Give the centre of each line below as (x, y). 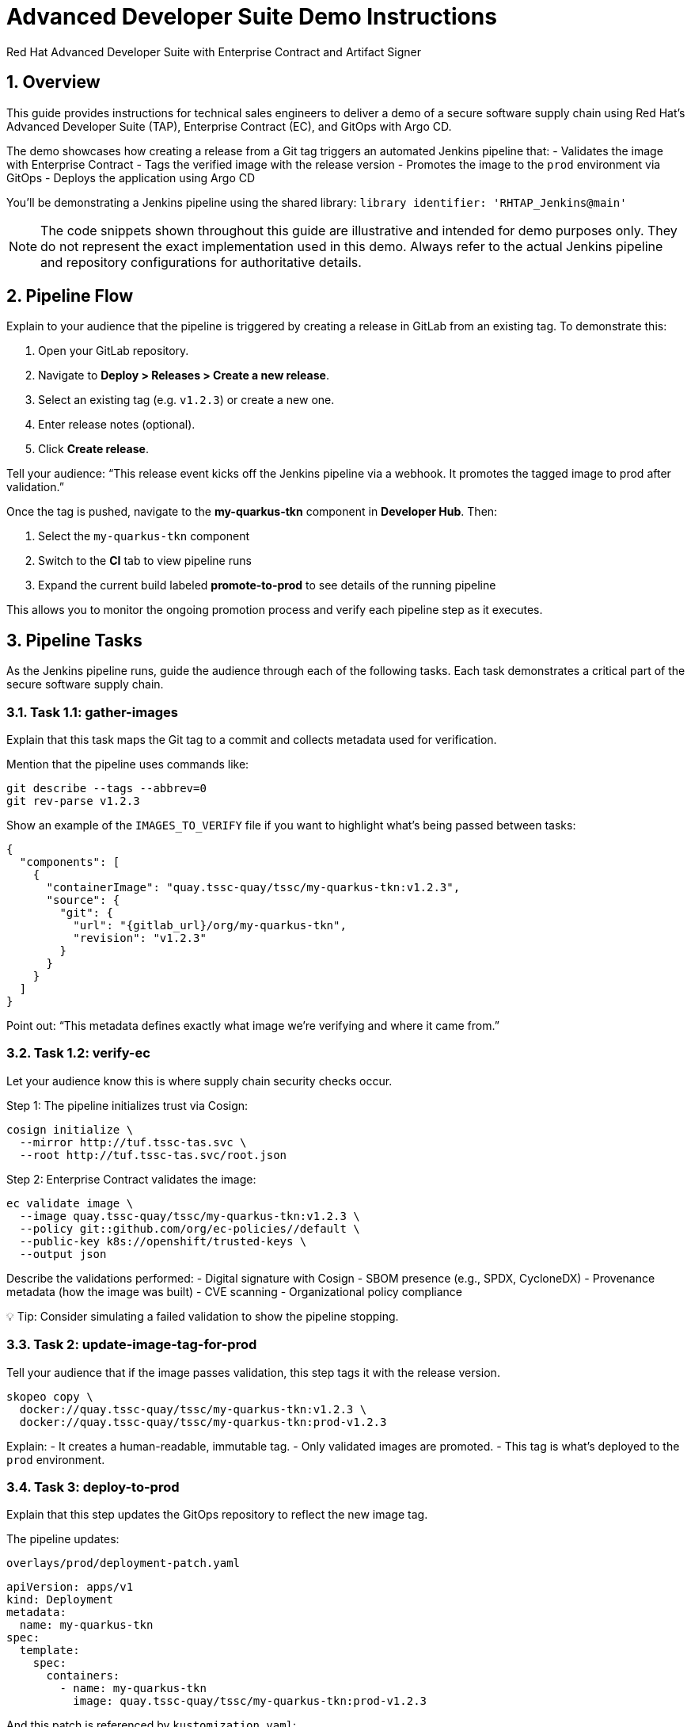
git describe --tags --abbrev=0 (106, 789)
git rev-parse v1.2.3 (73, 801)
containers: (83, 1676)
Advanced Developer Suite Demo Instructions (252, 17)
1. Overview (53, 82)
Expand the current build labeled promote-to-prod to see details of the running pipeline (267, 585)
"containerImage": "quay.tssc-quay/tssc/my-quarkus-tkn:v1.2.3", (253, 888)
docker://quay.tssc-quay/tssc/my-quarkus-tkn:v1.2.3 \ (193, 1409)
